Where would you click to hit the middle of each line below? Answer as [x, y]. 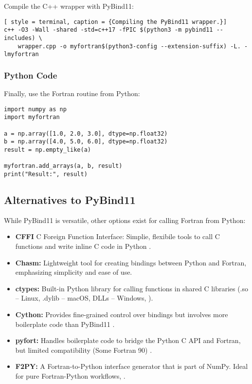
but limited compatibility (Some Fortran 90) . [84, 350]
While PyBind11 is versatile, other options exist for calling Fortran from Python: [125, 220]
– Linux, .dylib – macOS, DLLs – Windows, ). [84, 298]
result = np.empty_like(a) [47, 150]
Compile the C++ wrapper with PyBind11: [69, 6]
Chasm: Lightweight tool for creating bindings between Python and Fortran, [131, 262]
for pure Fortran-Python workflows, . [70, 375]
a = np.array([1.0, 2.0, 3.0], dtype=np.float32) [86, 133]
